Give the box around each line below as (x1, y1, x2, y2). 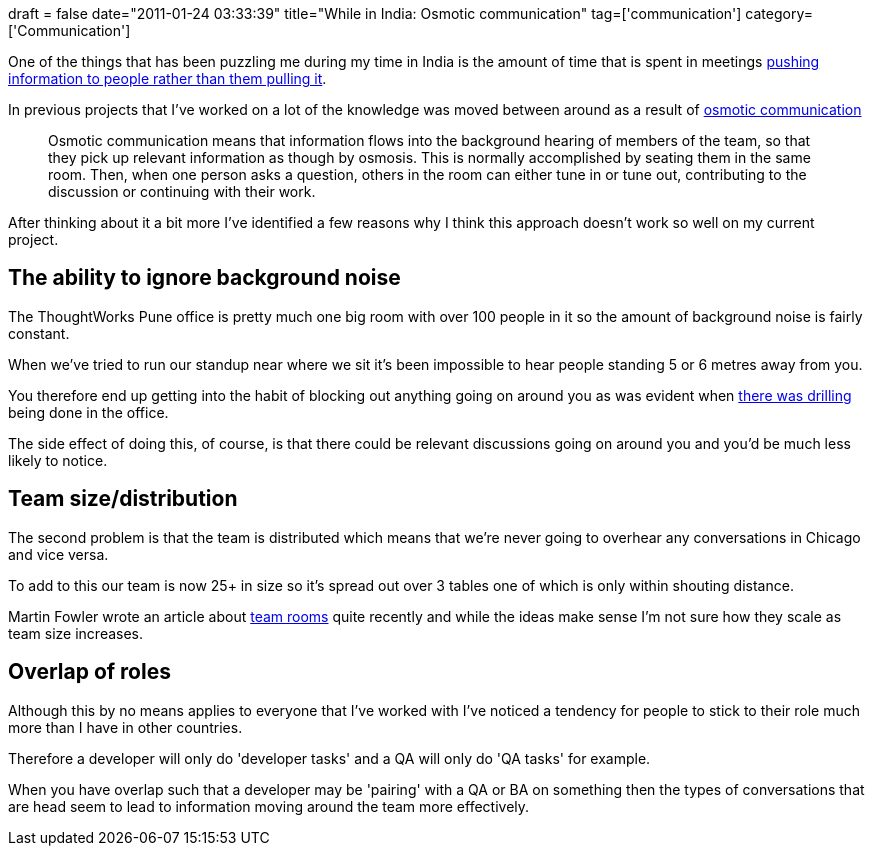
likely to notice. (8, 451, 108, 469)
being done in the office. (8, 403, 169, 421)
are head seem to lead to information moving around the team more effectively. (8, 797, 530, 815)
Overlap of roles (8, 659, 171, 685)
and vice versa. (8, 545, 109, 563)
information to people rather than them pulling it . (8, 70, 327, 87)
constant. (8, 324, 70, 342)
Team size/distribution (8, 486, 238, 512)
